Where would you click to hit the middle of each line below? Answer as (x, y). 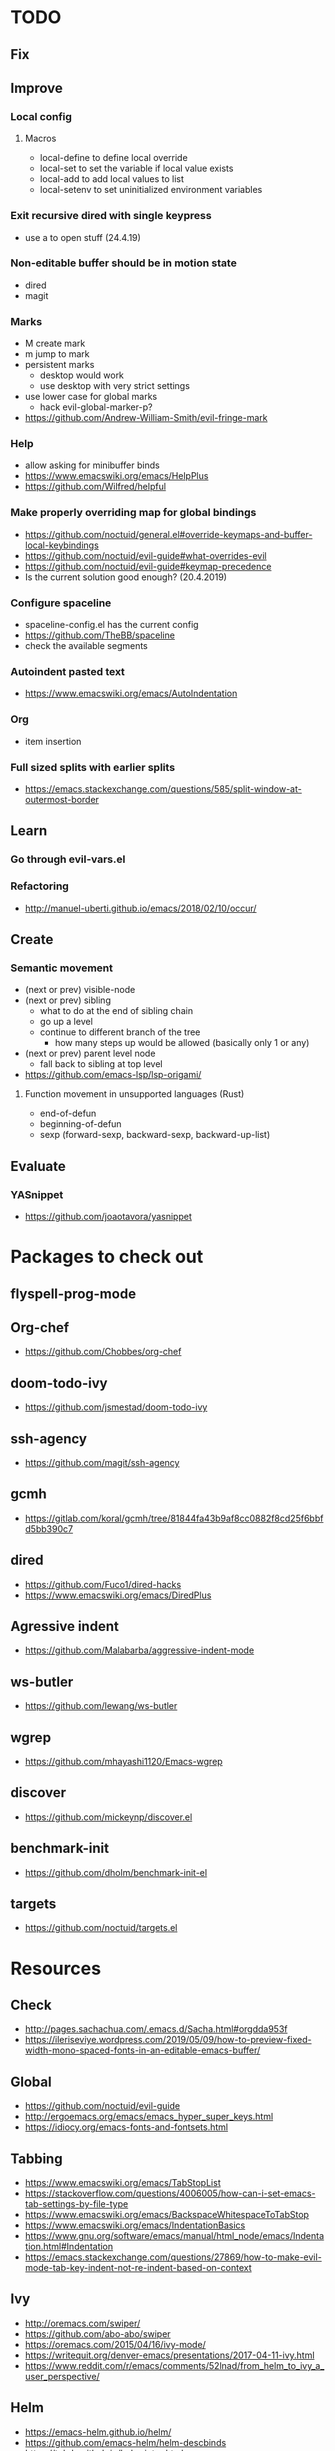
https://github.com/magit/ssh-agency (102, 1462)
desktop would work (82, 375)
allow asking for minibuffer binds (92, 465)
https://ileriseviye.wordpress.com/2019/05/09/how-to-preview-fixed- (168, 2040)
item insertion (53, 741)
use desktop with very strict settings (114, 386)
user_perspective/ (62, 2376)
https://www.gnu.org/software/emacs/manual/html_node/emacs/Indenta (174, 2236)
